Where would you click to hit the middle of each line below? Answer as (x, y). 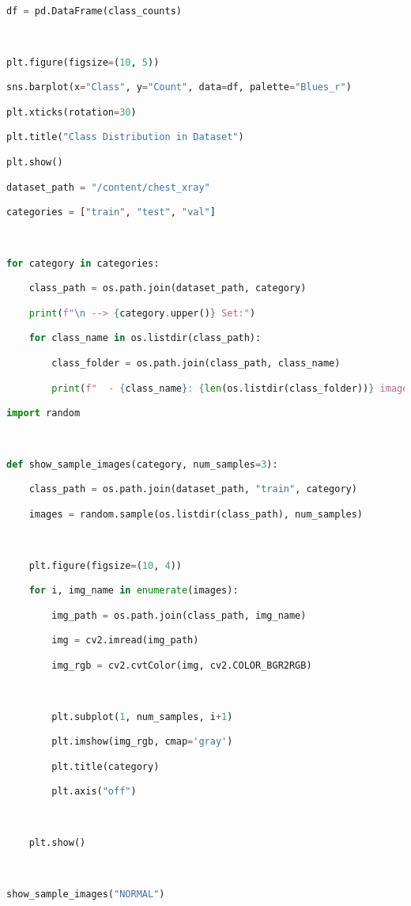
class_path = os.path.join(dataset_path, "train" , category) (193, 489)
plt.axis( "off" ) (94, 792)
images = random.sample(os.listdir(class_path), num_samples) (196, 514)
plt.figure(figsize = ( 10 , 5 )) (83, 62)
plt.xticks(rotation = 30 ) (72, 112)
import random (43, 413)
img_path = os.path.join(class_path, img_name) (179, 615)
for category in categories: (83, 263)
